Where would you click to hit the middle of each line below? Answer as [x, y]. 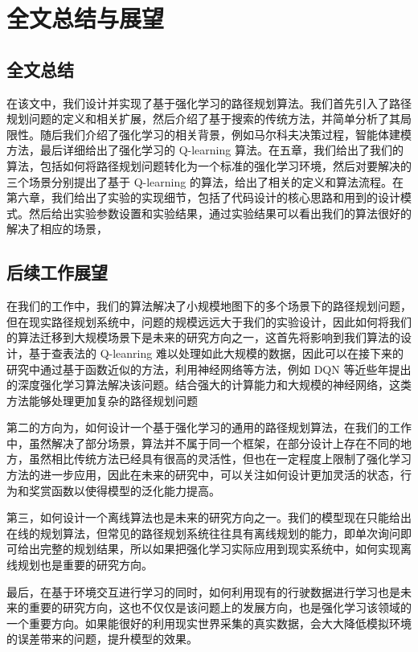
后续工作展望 [57, 272]
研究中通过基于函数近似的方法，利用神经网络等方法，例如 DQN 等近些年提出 [209, 369]
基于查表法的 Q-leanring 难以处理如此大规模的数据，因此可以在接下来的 [216, 353]
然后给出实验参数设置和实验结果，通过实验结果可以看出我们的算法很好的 [220, 213]
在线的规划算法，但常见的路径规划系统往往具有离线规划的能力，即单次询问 [203, 533]
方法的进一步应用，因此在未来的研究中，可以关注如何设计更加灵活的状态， [203, 475]
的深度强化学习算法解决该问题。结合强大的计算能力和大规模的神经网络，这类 [209, 385]
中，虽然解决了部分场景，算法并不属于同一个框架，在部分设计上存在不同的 [203, 443]
